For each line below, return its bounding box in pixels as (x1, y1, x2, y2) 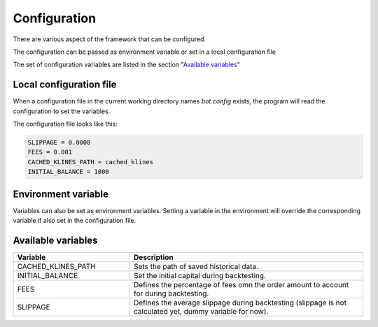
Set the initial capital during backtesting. (133, 270, 266, 280)
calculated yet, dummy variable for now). (133, 306, 269, 316)
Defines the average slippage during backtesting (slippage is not (133, 298, 346, 307)
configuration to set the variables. (13, 107, 111, 115)
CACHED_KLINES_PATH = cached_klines (27, 158, 154, 166)
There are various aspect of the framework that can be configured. (13, 35, 206, 43)
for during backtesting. (133, 289, 209, 298)
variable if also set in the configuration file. (13, 217, 136, 225)
